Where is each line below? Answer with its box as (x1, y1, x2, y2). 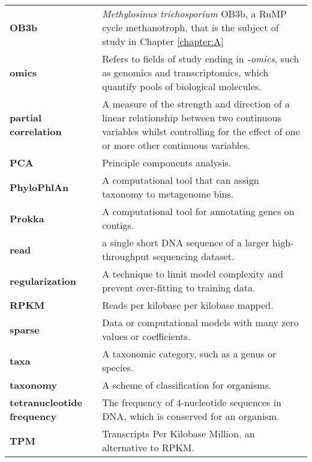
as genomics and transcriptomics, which (102, 65, 269, 79)
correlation (10, 124, 62, 138)
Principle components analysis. (102, 156, 232, 169)
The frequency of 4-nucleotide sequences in (102, 395, 281, 409)
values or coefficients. (102, 329, 191, 343)
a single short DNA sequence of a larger (102, 236, 269, 249)
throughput (102, 249, 150, 263)
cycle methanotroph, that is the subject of (102, 20, 279, 34)
